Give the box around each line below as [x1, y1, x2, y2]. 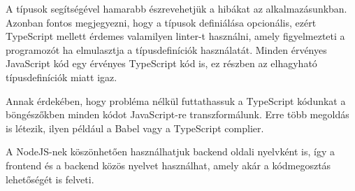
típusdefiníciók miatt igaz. [6, 69, 117, 84]
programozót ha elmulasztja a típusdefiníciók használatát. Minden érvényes [6, 42, 327, 57]
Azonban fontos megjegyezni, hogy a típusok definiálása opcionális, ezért [6, 15, 317, 29]
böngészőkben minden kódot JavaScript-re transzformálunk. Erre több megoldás [6, 107, 349, 122]
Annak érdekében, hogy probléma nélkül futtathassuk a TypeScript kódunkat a [6, 93, 346, 108]
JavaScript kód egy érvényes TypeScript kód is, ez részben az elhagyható [6, 56, 317, 71]
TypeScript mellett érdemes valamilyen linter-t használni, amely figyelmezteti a [6, 29, 345, 43]
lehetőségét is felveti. [6, 171, 94, 186]
